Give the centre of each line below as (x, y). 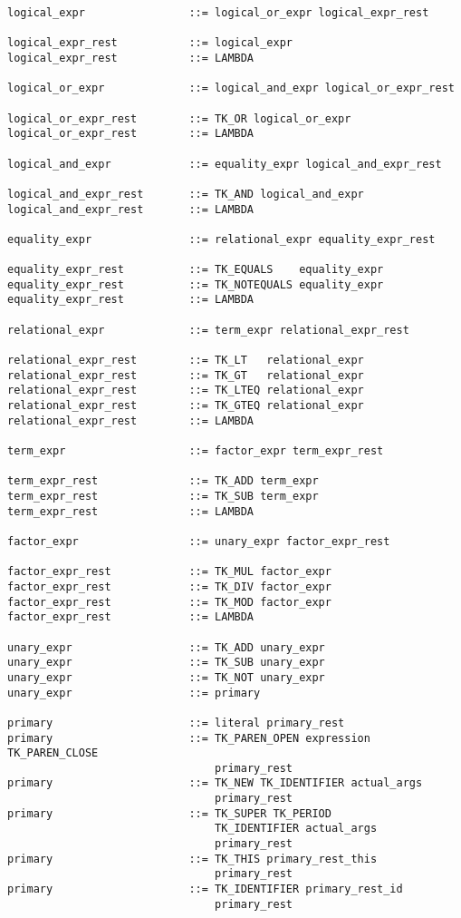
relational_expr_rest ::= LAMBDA (131, 420)
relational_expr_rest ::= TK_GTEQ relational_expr (186, 406)
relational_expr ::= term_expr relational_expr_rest (208, 330)
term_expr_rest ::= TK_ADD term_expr (163, 481)
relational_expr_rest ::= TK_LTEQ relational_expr (186, 391)
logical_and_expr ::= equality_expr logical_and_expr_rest (225, 164)
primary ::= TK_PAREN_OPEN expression (189, 738)
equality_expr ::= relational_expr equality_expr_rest (221, 239)
